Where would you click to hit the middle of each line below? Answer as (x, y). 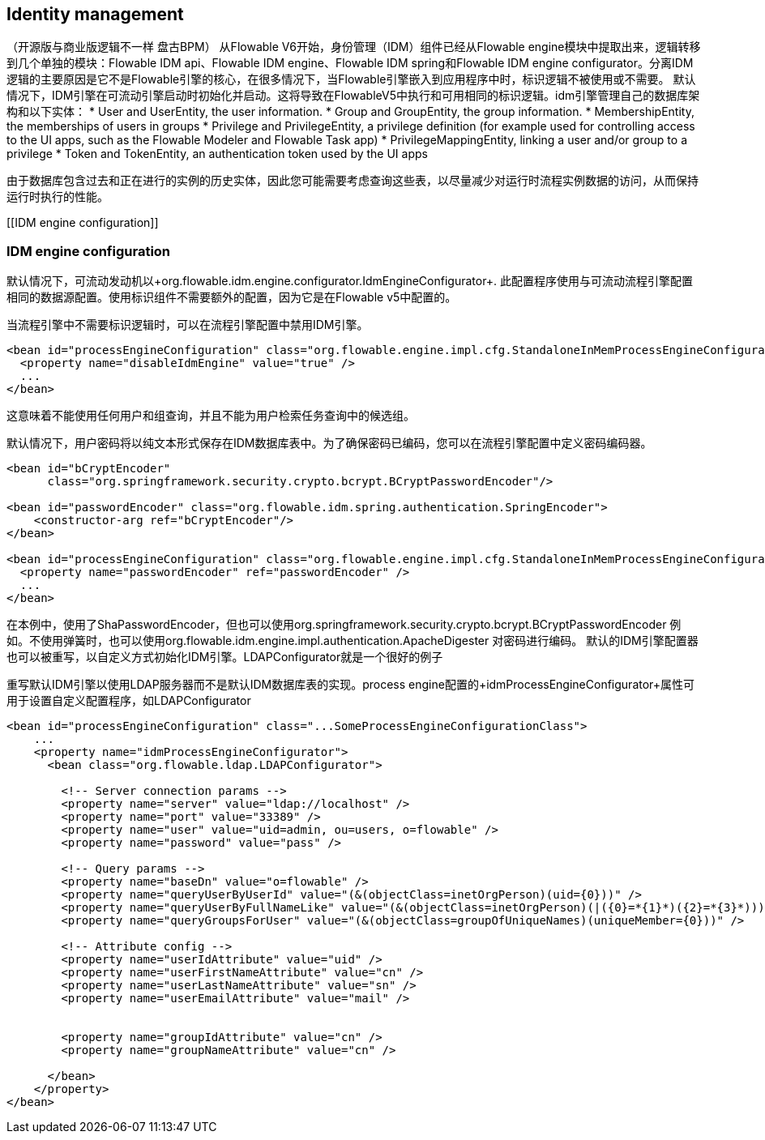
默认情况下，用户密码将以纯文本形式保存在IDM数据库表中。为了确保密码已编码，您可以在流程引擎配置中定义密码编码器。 (329, 443)
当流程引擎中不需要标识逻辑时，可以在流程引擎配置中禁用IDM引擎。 (188, 325)
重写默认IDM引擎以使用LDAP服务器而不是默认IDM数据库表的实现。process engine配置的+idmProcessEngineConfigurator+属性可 (351, 685)
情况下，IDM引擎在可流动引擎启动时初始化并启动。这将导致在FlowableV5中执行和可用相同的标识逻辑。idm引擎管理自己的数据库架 (353, 96)
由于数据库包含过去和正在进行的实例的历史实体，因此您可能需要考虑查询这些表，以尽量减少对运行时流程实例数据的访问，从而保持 (353, 181)
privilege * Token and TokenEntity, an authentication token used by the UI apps (217, 154)
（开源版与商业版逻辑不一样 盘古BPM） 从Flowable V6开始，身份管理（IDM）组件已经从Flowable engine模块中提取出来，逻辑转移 (354, 47)
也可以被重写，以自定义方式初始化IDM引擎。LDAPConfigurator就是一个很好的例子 (225, 657)
